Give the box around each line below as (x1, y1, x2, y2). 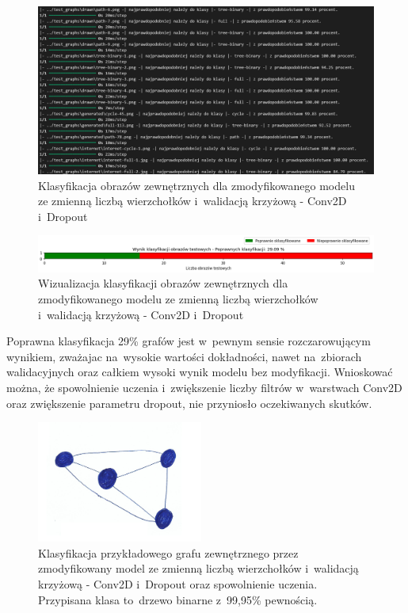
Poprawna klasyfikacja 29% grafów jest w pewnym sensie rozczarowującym (6, 333, 371, 349)
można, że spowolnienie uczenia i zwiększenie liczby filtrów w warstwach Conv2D (6, 379, 402, 395)
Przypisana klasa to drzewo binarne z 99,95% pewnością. (38, 591, 318, 607)
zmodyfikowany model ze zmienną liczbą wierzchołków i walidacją (38, 560, 359, 577)
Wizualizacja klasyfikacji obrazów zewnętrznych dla (38, 275, 288, 291)
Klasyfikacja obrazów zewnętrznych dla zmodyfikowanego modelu (38, 177, 355, 193)
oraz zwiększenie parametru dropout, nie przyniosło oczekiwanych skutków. (6, 394, 372, 411)
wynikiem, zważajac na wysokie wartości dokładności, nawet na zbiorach (6, 348, 362, 364)
